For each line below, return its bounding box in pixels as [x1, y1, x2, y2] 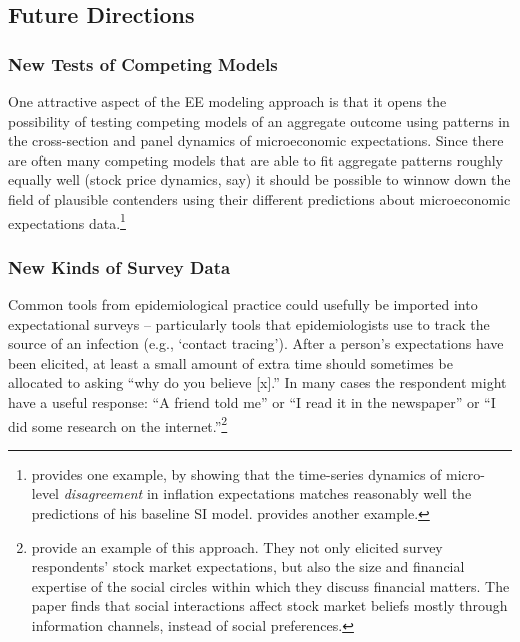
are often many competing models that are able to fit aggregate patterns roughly [8, 149, 504, 170]
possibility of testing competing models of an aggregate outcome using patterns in [8, 110, 510, 131]
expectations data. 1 [8, 209, 126, 233]
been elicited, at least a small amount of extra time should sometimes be [8, 352, 453, 373]
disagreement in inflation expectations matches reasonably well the [63, 483, 472, 504]
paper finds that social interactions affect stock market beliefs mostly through [31, 595, 508, 616]
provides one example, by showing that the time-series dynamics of [31, 463, 442, 484]
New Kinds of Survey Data [8, 254, 231, 279]
